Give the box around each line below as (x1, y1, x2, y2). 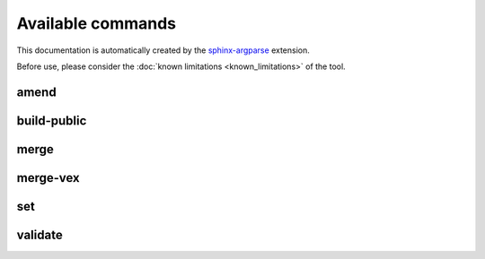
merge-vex (16, 170, 80, 186)
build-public (16, 113, 87, 128)
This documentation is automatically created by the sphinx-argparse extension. (16, 45, 310, 56)
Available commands (16, 13, 177, 33)
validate (16, 227, 63, 242)
